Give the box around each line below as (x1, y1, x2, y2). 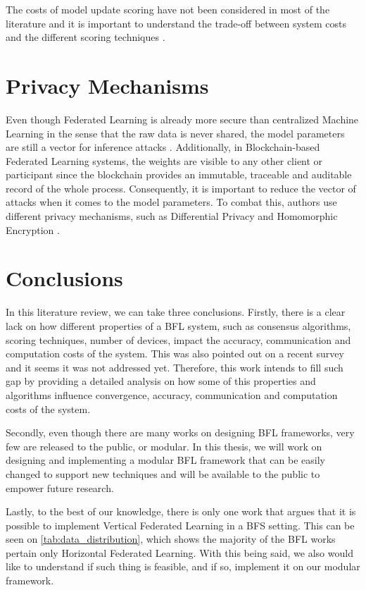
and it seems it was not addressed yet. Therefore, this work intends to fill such (6, 359, 343, 374)
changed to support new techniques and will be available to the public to (6, 466, 320, 481)
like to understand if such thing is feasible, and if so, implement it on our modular (6, 559, 360, 574)
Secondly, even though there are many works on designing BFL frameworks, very (6, 425, 355, 440)
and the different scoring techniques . (6, 30, 165, 44)
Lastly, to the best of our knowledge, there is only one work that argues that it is (6, 504, 356, 519)
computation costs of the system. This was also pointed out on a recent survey (6, 346, 344, 361)
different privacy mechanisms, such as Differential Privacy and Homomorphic (6, 209, 338, 223)
